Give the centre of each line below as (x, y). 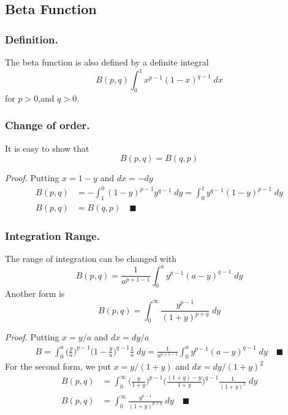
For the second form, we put (58, 366)
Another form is (35, 293)
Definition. (32, 39)
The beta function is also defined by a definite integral (107, 62)
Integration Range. (52, 236)
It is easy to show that (47, 148)
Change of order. (47, 125)
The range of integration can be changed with (91, 259)
